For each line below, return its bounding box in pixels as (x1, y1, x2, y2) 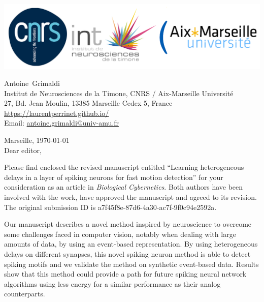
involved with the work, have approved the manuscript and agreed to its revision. (4, 192, 257, 202)
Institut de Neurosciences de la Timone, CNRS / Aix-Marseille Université (4, 87, 234, 98)
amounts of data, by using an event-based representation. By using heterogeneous (4, 238, 258, 249)
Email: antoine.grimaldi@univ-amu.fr (4, 117, 119, 128)
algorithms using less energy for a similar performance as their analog (4, 278, 221, 289)
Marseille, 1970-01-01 (4, 135, 70, 145)
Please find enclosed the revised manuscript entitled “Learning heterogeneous (4, 162, 244, 172)
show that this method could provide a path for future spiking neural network (4, 268, 247, 279)
